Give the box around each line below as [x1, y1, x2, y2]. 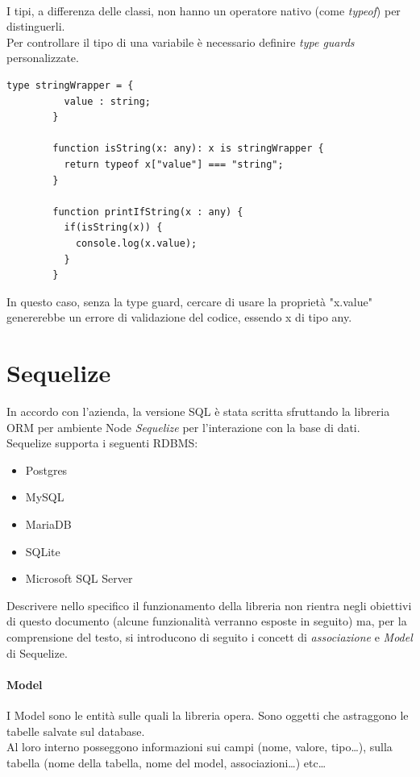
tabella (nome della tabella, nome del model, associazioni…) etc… [6, 754, 326, 771]
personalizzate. [6, 49, 79, 66]
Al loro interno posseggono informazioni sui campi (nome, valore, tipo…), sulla [6, 738, 393, 755]
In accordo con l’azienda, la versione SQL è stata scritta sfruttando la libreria [6, 403, 390, 419]
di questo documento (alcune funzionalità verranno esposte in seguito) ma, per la [6, 613, 407, 629]
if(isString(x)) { [64, 222, 163, 234]
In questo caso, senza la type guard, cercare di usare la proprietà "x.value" [6, 293, 372, 310]
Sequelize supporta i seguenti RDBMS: [6, 434, 198, 451]
